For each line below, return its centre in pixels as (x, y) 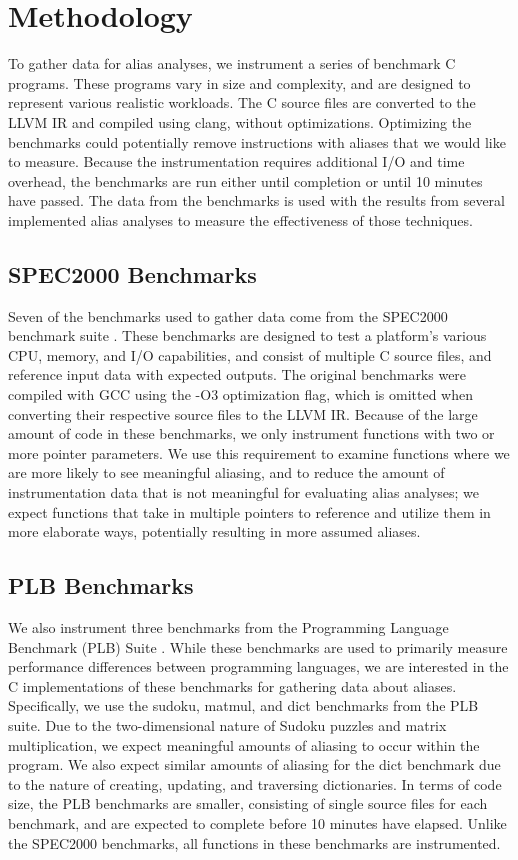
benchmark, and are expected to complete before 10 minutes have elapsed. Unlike (257, 822)
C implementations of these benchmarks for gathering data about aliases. (232, 685)
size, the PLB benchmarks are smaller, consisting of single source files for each (248, 803)
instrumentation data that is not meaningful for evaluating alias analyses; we (244, 492)
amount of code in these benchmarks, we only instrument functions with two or (251, 433)
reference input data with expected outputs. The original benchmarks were (237, 374)
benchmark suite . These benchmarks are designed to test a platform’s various (247, 335)
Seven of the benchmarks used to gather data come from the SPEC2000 (228, 315)
